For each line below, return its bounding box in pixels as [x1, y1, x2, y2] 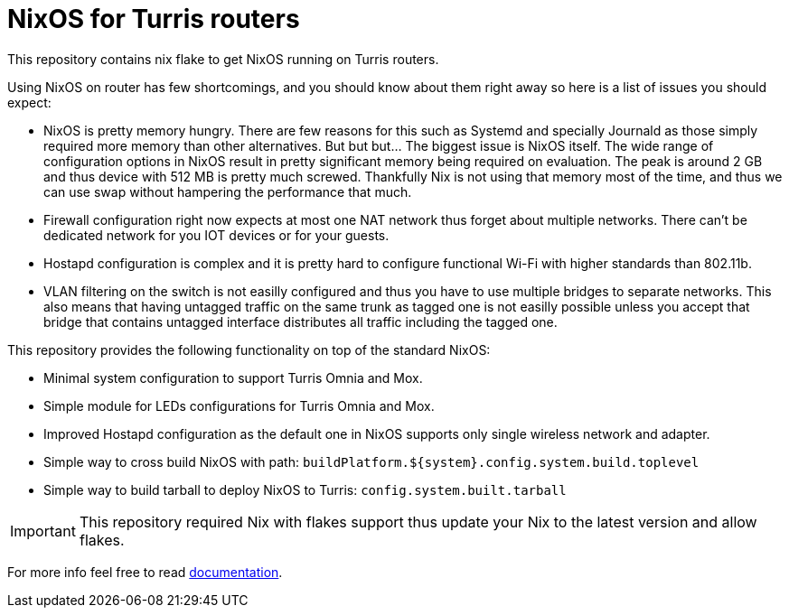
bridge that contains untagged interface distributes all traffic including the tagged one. [43, 313, 558, 330]
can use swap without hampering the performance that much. [43, 183, 412, 200]
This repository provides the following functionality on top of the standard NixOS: [7, 341, 491, 358]
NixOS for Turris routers [7, 4, 300, 34]
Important [10, 521, 76, 540]
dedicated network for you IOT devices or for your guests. [43, 227, 390, 243]
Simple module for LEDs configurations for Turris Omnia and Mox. [43, 397, 435, 414]
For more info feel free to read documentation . [7, 564, 283, 580]
